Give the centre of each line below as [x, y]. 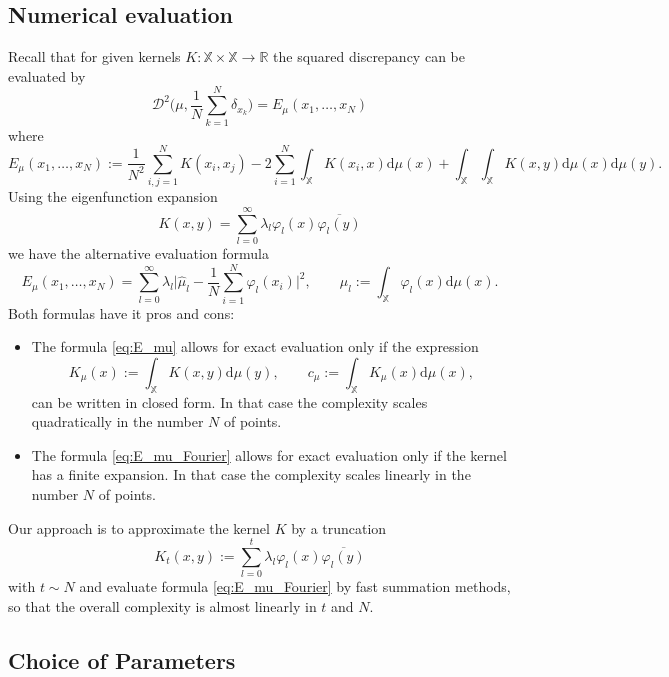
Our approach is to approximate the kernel [139, 527]
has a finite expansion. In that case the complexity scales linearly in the [251, 474]
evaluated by [47, 75]
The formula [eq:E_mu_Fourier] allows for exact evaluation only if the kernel [269, 454]
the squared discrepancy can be [369, 56]
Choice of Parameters [122, 659]
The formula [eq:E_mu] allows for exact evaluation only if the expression [255, 346]
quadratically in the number [117, 421]
